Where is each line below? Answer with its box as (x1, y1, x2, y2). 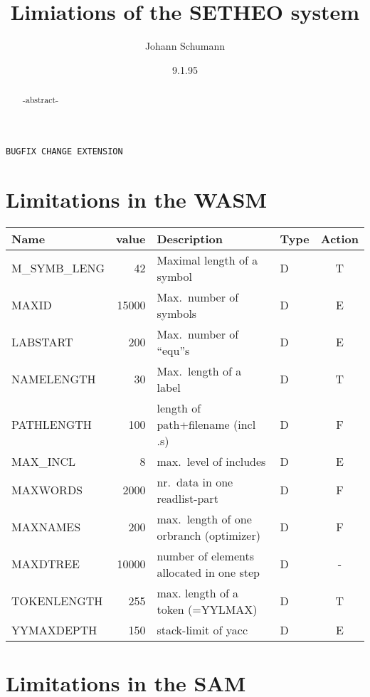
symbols (157, 304, 197, 321)
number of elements (157, 547, 254, 564)
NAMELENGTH (11, 371, 96, 388)
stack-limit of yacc (157, 621, 248, 638)
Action (320, 230, 359, 247)
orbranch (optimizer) (157, 526, 260, 543)
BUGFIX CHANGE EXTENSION (6, 146, 123, 156)
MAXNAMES (11, 518, 81, 536)
